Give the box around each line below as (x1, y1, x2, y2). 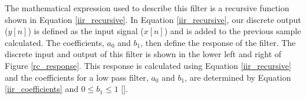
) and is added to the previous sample (164, 25, 301, 37)
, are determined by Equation (185, 71, 291, 83)
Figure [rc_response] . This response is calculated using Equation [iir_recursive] (5, 59, 291, 71)
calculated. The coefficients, (5, 36, 104, 48)
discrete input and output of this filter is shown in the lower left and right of (5, 48, 282, 60)
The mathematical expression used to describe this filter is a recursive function (5, 2, 289, 14)
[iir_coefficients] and (5, 82, 78, 95)
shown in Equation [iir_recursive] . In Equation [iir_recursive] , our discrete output (5, 13, 301, 25)
